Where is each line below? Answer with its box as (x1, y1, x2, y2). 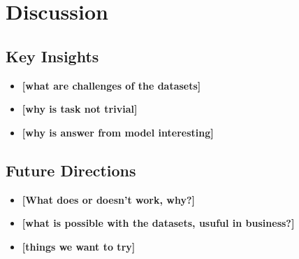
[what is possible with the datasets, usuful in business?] (22, 216, 295, 230)
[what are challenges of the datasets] (22, 78, 201, 92)
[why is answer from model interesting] (22, 125, 214, 139)
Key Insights (6, 45, 99, 66)
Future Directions (6, 159, 136, 181)
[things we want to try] (22, 239, 136, 253)
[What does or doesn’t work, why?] (22, 192, 195, 206)
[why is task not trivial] (22, 101, 138, 116)
